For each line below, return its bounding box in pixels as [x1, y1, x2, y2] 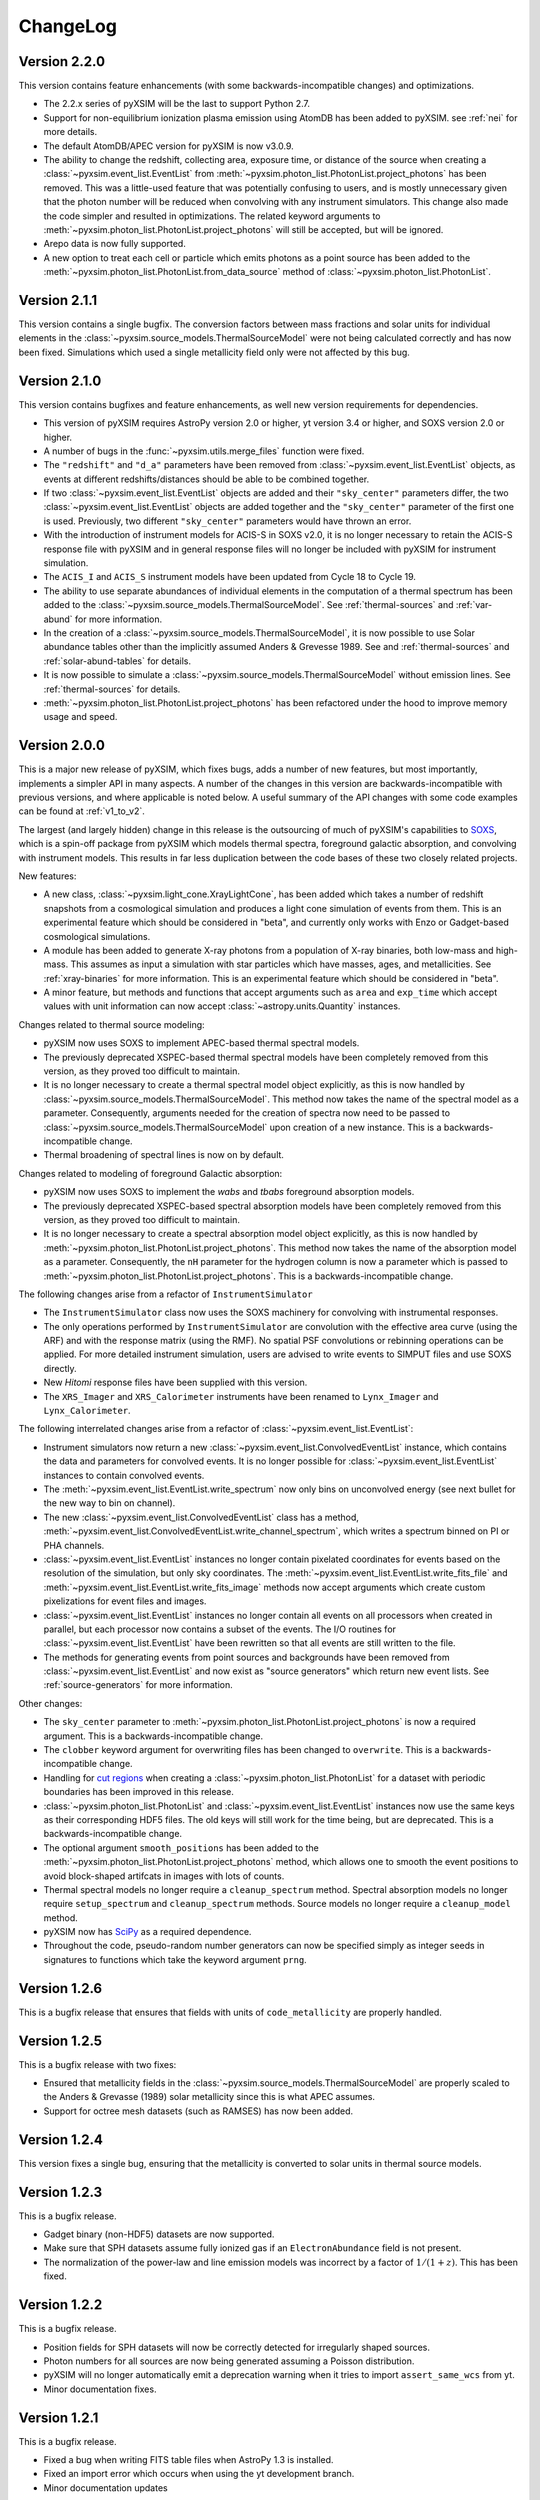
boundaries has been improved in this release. [43, 1786, 234, 1798]
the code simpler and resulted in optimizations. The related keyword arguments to [43, 210, 381, 222]
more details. [43, 126, 98, 138]
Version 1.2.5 [18, 2032, 103, 2049]
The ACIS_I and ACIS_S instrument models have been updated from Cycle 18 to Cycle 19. [43, 571, 417, 583]
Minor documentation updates [43, 2481, 169, 2494]
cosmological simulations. [43, 930, 151, 942]
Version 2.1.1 [18, 291, 98, 309]
